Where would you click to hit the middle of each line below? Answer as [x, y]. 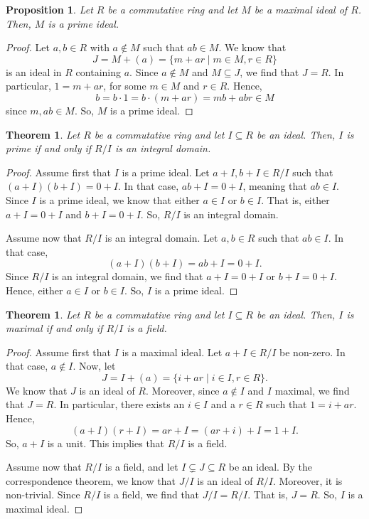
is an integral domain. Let [161, 238]
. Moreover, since [183, 390]
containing [98, 71]
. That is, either [295, 199]
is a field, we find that [151, 494]
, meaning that [275, 186]
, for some [125, 86]
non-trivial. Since [43, 494]
